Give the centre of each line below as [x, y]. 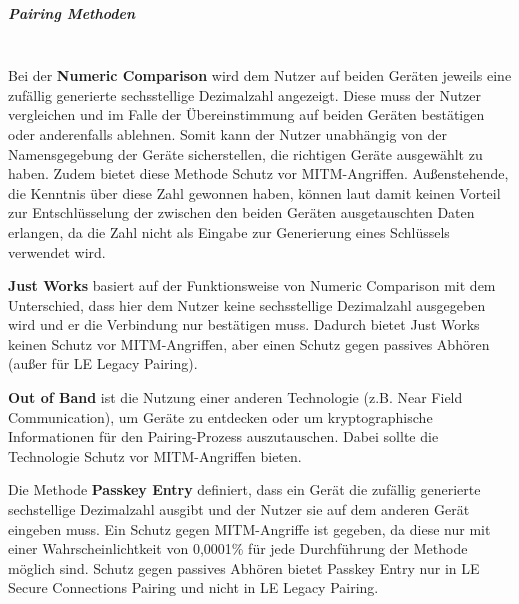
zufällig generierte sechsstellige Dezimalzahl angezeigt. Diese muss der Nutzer [245, 94]
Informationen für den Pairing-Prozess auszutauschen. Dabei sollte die [223, 436]
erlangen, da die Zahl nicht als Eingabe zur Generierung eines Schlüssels [229, 231]
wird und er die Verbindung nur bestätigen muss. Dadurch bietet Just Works [244, 324]
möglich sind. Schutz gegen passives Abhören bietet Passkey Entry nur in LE [244, 567]
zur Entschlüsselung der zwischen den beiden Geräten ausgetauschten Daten [241, 212]
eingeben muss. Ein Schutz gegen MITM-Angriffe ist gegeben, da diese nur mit [249, 528]
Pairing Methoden [72, 12]
